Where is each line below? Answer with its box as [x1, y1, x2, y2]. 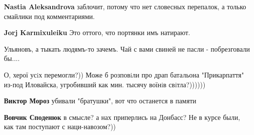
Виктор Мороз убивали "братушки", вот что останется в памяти [4, 96, 196, 106]
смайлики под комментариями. [4, 11, 95, 21]
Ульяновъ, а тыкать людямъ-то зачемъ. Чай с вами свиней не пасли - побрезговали [4, 43, 250, 54]
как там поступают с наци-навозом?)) [4, 121, 116, 132]
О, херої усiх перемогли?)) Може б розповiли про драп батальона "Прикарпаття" [4, 69, 244, 79]
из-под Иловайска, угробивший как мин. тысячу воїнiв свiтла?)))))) [4, 79, 206, 89]
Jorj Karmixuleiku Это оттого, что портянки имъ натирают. [4, 27, 190, 38]
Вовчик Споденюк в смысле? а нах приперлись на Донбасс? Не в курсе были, [4, 112, 240, 122]
